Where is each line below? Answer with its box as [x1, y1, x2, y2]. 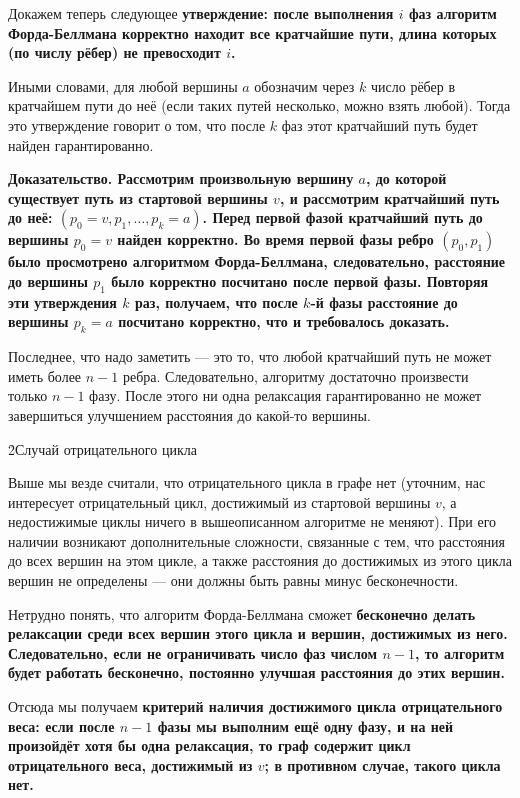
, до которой [365, 168, 447, 189]
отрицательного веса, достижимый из [8, 754, 253, 775]
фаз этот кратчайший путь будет [281, 114, 478, 135]
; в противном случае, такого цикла [264, 754, 501, 775]
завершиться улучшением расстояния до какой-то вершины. [8, 404, 371, 425]
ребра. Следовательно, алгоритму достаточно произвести [122, 365, 469, 386]
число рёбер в [371, 75, 456, 96]
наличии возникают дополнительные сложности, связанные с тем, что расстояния [8, 530, 506, 551]
